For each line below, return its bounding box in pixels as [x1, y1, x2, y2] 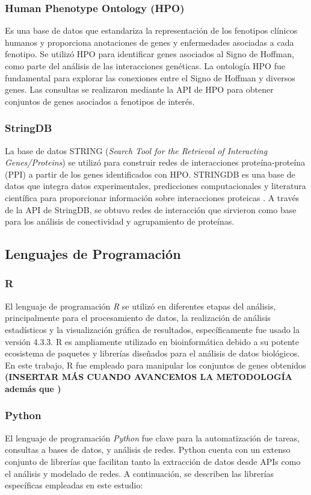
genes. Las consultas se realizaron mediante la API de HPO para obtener [5, 83, 274, 96]
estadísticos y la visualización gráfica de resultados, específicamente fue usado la [5, 323, 300, 335]
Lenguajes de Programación [5, 244, 181, 263]
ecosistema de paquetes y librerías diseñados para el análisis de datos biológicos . [5, 347, 300, 360]
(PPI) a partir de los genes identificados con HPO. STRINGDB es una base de [5, 167, 295, 180]
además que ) [5, 382, 61, 394]
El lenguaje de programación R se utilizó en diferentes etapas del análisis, [5, 299, 276, 312]
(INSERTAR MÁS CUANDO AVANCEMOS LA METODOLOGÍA [5, 370, 293, 383]
